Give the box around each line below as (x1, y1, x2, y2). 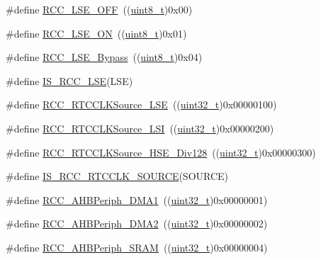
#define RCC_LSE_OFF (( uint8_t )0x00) (6, 2, 193, 16)
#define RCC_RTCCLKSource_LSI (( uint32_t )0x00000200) (6, 120, 274, 135)
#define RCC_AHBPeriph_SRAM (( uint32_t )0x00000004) (6, 239, 268, 254)
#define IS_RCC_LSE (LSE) (6, 73, 133, 88)
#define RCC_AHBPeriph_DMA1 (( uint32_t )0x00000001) (6, 192, 268, 207)
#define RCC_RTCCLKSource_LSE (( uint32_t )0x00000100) (6, 97, 277, 112)
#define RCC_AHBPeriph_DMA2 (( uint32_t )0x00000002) (6, 216, 268, 231)
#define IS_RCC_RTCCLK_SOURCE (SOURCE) (6, 169, 229, 183)
